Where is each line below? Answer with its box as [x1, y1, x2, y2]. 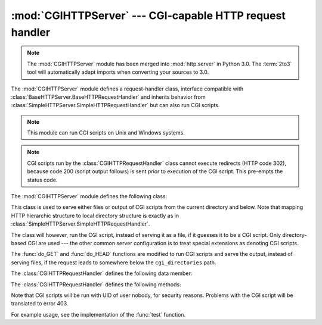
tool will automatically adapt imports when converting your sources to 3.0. [27, 68, 209, 76]
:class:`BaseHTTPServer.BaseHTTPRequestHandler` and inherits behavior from [11, 93, 206, 101]
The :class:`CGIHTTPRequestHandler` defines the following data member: [11, 270, 193, 277]
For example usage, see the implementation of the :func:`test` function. [11, 311, 186, 318]
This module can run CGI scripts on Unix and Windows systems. [27, 129, 185, 136]
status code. [27, 176, 58, 183]
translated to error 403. [11, 300, 69, 307]
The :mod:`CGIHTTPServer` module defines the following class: [11, 193, 168, 200]
